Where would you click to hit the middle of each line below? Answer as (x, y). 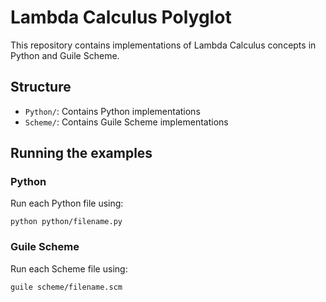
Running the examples (81, 153)
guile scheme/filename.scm (66, 287)
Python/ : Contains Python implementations (112, 111)
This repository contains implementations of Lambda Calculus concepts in (163, 45)
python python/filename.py (66, 222)
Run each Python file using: (67, 203)
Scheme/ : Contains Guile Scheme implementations (126, 122)
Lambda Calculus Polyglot (121, 17)
